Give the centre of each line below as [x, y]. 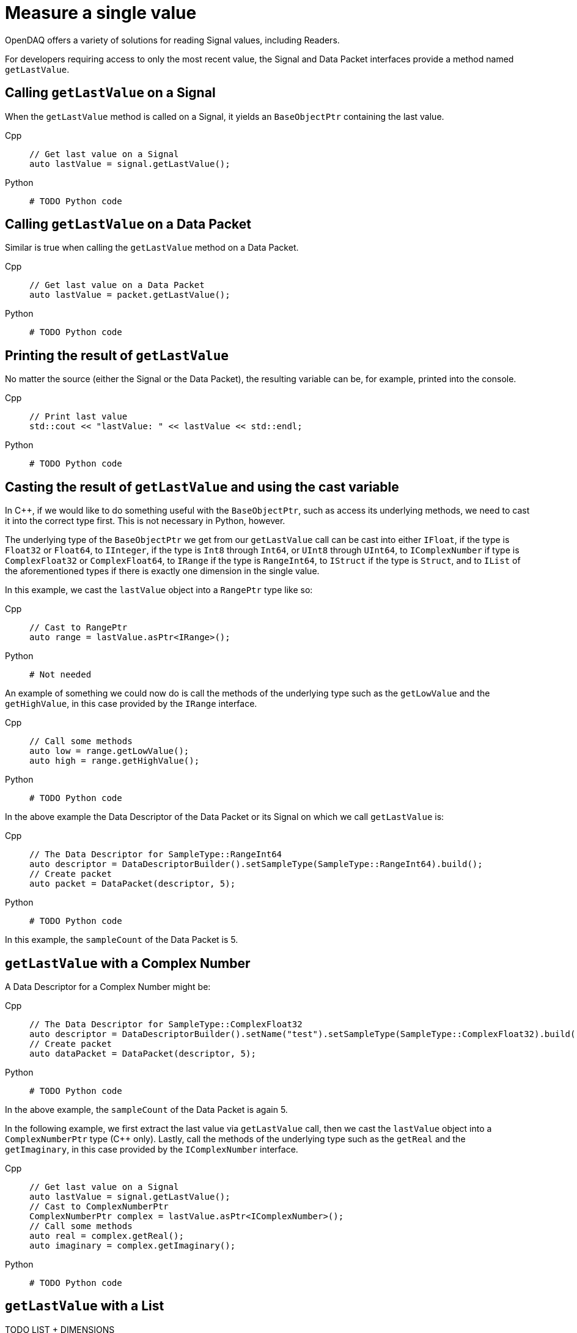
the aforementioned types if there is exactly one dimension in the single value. [162, 571]
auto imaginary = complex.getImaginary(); [133, 1245]
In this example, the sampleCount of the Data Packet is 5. [122, 940]
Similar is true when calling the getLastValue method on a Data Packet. [152, 248]
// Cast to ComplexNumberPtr [99, 1206]
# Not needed [61, 675]
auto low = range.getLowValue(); [109, 751]
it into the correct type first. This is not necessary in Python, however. [145, 521]
